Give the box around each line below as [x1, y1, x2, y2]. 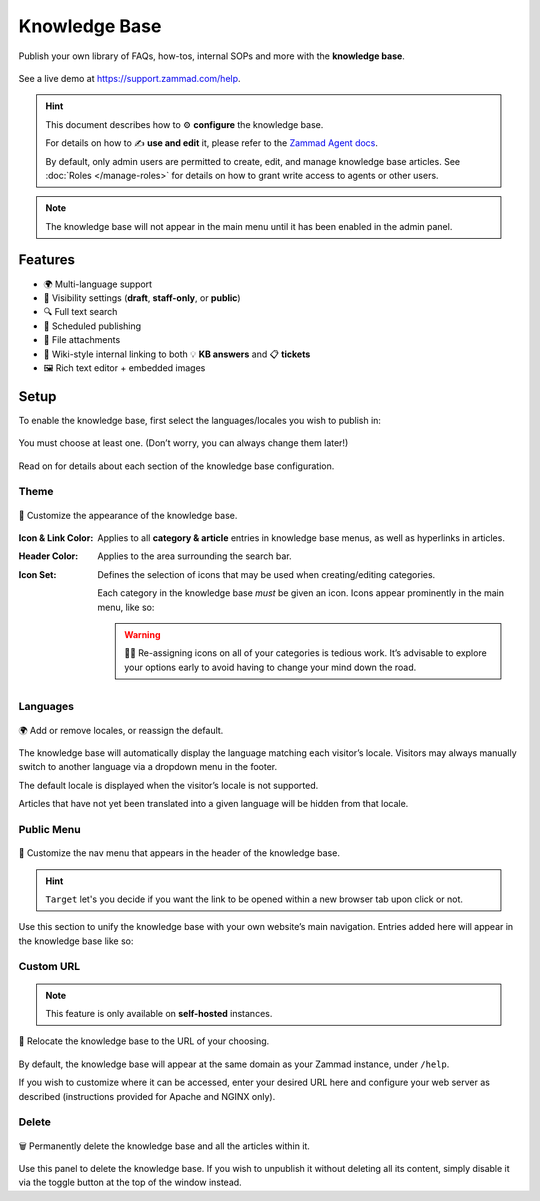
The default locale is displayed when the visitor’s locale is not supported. [18, 779, 319, 791]
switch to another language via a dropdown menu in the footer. [18, 761, 278, 773]
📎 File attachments [43, 334, 121, 346]
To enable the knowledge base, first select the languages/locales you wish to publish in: [18, 414, 382, 426]
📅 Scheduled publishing [43, 320, 142, 332]
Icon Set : [18, 568, 57, 580]
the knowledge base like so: [18, 935, 134, 947]
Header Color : [18, 550, 79, 562]
